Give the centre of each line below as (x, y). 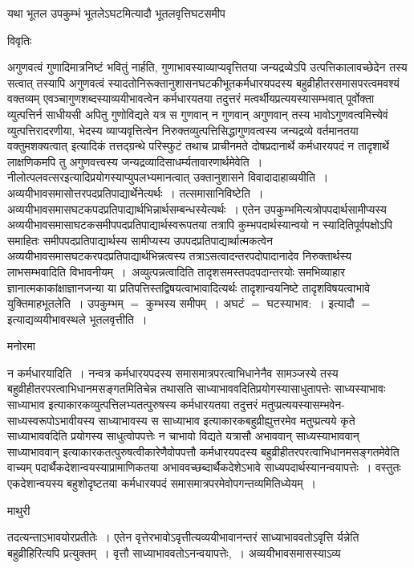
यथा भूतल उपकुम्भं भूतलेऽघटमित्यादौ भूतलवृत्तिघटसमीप (116, 13)
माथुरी (19, 510)
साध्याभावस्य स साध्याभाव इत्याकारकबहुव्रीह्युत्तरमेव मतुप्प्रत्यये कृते (227, 420)
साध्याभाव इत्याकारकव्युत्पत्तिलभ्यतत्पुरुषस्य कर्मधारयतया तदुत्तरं (133, 405)
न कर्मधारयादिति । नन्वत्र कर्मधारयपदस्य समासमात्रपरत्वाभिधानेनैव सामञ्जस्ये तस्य (173, 372)
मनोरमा (21, 346)
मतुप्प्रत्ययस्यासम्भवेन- (303, 405)
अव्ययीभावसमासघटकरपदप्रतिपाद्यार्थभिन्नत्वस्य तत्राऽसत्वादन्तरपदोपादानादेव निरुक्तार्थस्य (180, 256)
